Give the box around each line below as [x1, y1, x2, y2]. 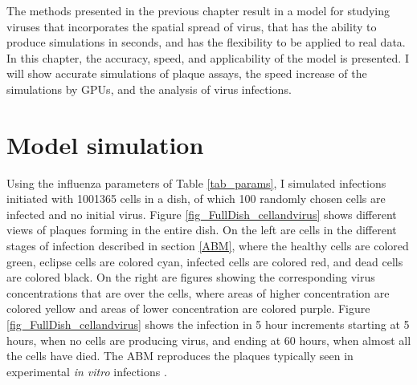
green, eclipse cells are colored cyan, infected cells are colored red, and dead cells [6, 253, 403, 269]
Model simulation [6, 128, 204, 160]
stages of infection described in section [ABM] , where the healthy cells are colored [6, 237, 409, 254]
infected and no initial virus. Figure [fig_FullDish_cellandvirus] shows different [6, 205, 397, 222]
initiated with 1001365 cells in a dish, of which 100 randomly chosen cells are [6, 190, 386, 207]
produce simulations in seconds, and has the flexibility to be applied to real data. [6, 34, 406, 51]
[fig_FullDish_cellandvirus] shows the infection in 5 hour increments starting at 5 [6, 316, 410, 333]
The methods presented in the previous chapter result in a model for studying [6, 2, 390, 18]
